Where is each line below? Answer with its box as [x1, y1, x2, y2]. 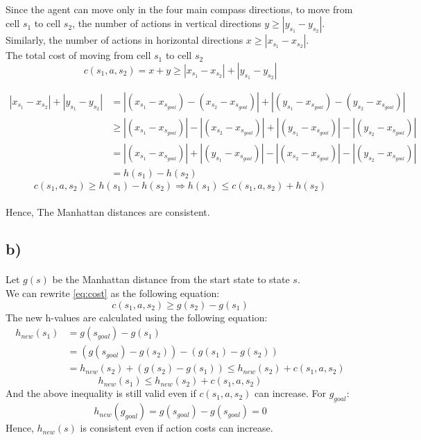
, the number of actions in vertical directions [72, 16, 261, 31]
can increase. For [254, 386, 327, 400]
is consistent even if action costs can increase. [80, 421, 273, 435]
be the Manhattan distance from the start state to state [52, 272, 290, 287]
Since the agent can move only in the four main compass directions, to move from [6, 1, 353, 16]
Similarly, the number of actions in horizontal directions [6, 33, 243, 47]
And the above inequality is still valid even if [6, 386, 196, 400]
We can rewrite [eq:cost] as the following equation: [6, 286, 220, 301]
